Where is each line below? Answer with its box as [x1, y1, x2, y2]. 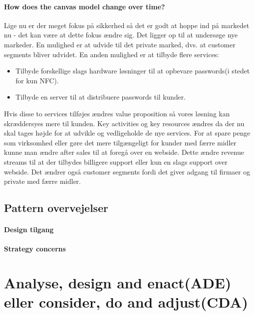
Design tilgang [4, 224, 54, 235]
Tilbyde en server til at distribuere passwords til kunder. [15, 92, 186, 102]
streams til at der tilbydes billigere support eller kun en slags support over [4, 156, 228, 167]
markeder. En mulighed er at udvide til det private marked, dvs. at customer [4, 39, 236, 49]
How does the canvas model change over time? [4, 1, 165, 11]
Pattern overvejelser [4, 200, 109, 215]
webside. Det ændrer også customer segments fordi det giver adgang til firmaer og [4, 166, 250, 176]
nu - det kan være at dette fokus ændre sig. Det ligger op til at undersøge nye [4, 30, 238, 40]
